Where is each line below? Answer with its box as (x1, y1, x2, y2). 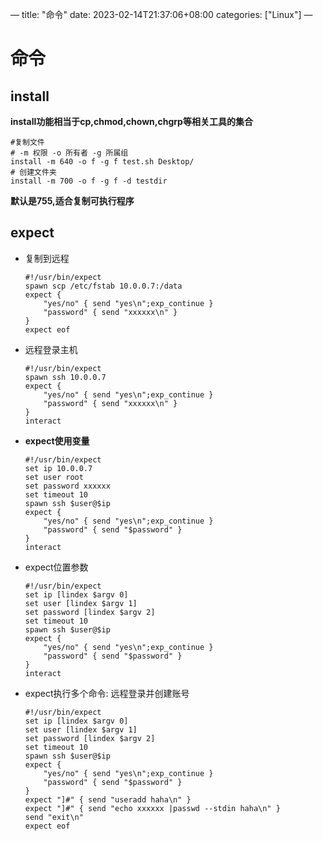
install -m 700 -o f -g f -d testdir (10, 176, 168, 186)
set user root (24, 472, 84, 482)
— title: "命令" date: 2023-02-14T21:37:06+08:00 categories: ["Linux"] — (10, 9, 313, 20)
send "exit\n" (24, 812, 84, 822)
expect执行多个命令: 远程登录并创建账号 (24, 687, 190, 699)
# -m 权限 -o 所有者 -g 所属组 (10, 148, 129, 158)
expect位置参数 (24, 561, 89, 573)
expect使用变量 (24, 434, 90, 447)
